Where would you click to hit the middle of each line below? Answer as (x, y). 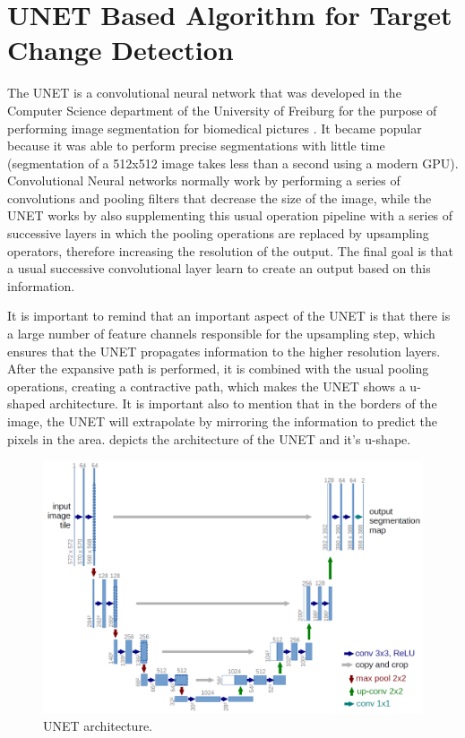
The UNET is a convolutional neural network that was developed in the (204, 93)
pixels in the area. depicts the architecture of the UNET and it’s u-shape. (209, 438)
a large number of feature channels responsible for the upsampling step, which (221, 334)
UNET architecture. (98, 726)
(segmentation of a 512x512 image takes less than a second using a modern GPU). (233, 163)
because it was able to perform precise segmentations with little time (196, 146)
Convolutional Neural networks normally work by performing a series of (204, 180)
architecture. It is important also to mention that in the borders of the (243, 403)
